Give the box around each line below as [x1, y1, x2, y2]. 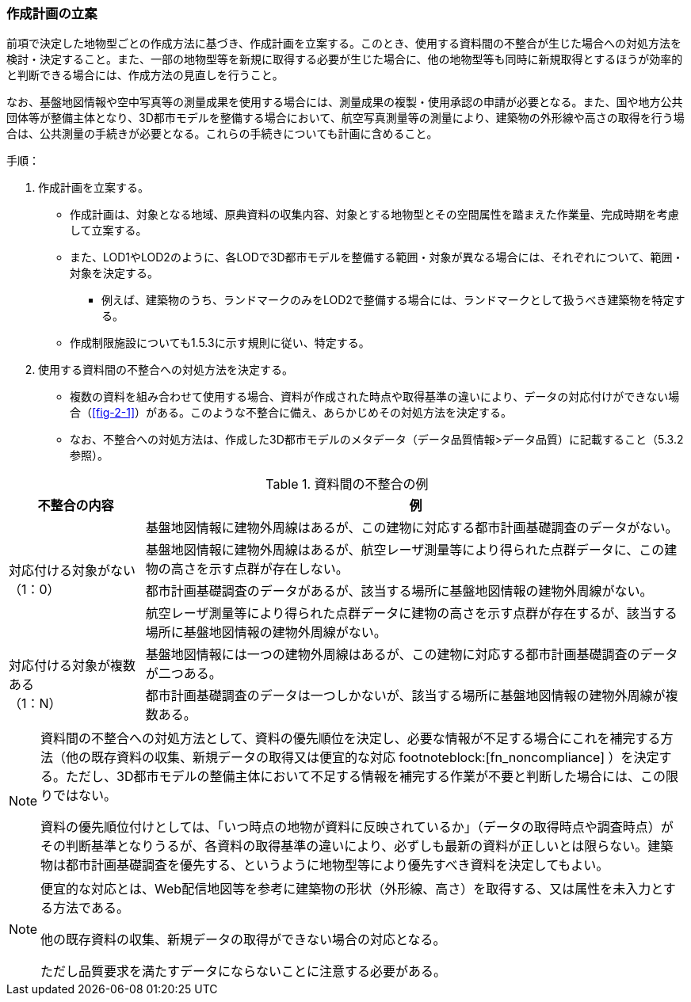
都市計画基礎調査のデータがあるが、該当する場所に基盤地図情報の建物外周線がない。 [145, 583, 653, 600]
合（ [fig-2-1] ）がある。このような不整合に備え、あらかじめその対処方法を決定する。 [70, 406, 513, 420]
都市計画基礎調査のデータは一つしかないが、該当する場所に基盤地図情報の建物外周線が [145, 688, 666, 704]
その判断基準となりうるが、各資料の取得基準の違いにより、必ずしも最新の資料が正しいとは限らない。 [40, 838, 648, 855]
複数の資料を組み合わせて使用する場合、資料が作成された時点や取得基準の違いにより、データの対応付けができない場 [70, 390, 680, 404]
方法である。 [53, 900, 129, 916]
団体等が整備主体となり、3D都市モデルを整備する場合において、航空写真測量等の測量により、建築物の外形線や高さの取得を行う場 [6, 111, 685, 125]
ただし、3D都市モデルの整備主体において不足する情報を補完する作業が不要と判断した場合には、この [66, 768, 666, 785]
